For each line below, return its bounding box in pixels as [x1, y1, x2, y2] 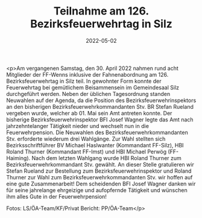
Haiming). [6, 154, 31, 161]
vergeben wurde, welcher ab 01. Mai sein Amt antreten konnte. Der [6, 109, 172, 117]
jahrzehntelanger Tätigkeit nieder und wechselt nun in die [6, 122, 150, 129]
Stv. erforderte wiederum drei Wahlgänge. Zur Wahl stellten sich [6, 135, 166, 143]
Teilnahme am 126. [53, 4, 150, 18]
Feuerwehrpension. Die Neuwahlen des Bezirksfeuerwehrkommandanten [6, 129, 188, 136]
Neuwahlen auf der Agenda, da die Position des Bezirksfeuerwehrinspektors [6, 97, 197, 104]
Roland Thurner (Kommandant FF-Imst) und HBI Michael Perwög [6, 148, 167, 155]
